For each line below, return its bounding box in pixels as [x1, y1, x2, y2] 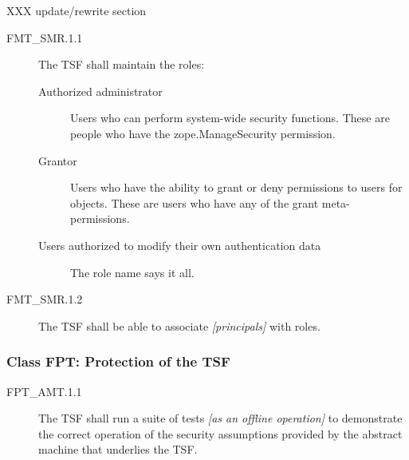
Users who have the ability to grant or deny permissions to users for [70, 179, 403, 196]
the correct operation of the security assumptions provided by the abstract [38, 425, 403, 442]
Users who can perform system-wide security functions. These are [70, 109, 390, 126]
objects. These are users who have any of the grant [70, 194, 319, 211]
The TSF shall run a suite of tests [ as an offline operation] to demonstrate [38, 410, 403, 426]
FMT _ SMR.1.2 [6, 291, 83, 307]
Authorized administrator [38, 82, 163, 99]
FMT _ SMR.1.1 [6, 29, 83, 46]
